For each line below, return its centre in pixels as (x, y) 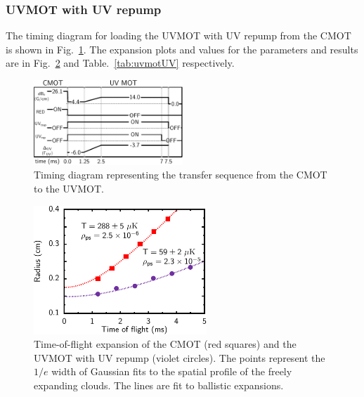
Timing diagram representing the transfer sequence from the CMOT (181, 175)
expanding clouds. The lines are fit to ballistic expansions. (159, 385)
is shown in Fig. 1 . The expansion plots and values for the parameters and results (182, 49)
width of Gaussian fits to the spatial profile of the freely (172, 371)
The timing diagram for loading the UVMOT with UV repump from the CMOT (178, 35)
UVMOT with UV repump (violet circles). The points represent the (180, 357)
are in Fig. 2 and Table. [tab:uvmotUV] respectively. (120, 63)
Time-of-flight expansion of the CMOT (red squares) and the (165, 344)
